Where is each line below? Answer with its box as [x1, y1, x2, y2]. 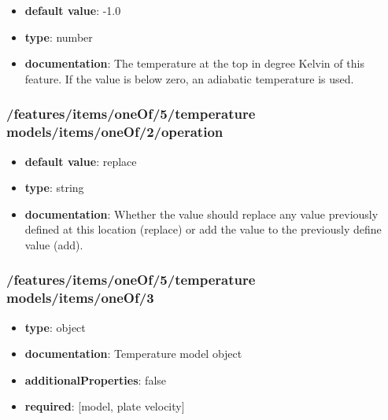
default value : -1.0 [24, 2, 121, 18]
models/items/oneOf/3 [6, 288, 154, 308]
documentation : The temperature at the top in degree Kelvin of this [24, 55, 364, 72]
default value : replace [24, 153, 137, 169]
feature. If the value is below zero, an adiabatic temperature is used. [24, 70, 354, 87]
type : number [24, 28, 93, 45]
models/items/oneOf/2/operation [6, 122, 224, 142]
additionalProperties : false [24, 371, 167, 388]
